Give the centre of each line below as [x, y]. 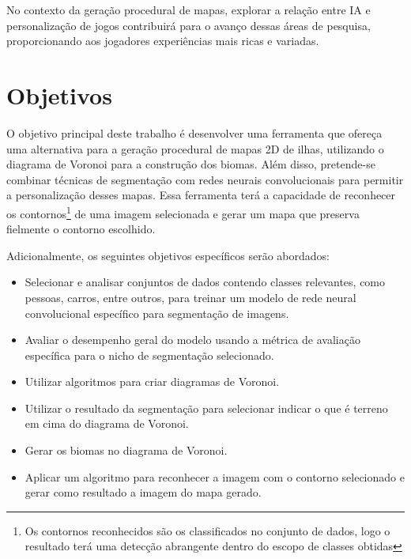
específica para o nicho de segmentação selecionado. [149, 355]
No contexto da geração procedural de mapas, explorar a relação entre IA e [189, 9]
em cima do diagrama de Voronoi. [107, 423]
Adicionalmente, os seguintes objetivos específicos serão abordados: [168, 255]
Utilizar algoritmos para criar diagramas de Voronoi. [152, 381]
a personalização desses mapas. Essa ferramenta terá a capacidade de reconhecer [201, 195]
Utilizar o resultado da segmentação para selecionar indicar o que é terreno [206, 408]
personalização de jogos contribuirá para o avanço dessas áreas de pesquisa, [189, 25]
